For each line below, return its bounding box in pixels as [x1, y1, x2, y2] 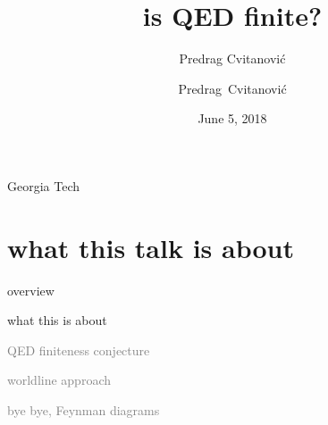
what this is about [7, 311, 107, 329]
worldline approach [7, 371, 111, 389]
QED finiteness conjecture [7, 340, 150, 359]
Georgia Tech [7, 176, 80, 195]
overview [7, 280, 55, 299]
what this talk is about [7, 229, 294, 265]
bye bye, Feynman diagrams [7, 401, 160, 419]
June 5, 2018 [198, 109, 267, 128]
